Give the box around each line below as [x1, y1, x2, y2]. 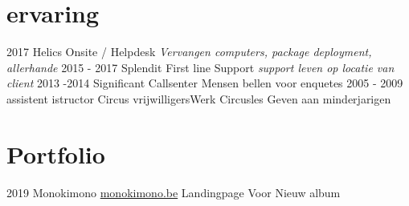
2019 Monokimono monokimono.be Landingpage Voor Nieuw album [6, 184, 341, 200]
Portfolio [6, 137, 105, 170]
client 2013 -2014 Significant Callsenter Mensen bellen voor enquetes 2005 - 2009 [6, 75, 403, 91]
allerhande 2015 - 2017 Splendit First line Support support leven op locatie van [6, 59, 395, 75]
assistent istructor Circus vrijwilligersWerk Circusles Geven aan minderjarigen [6, 90, 391, 107]
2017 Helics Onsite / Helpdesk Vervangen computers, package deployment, [6, 43, 372, 60]
